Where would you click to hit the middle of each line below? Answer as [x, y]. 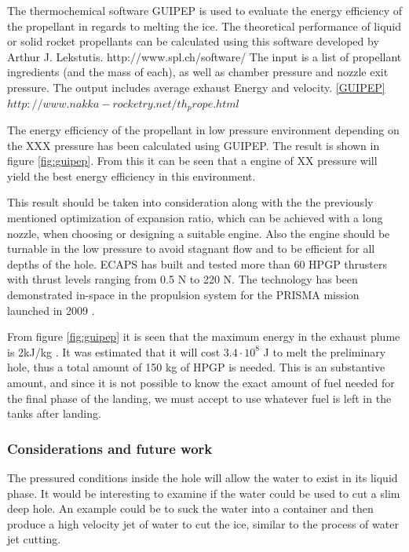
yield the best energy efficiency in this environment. [131, 175]
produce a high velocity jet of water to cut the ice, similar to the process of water [203, 523]
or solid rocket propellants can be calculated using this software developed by [193, 41]
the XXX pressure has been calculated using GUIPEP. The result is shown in [194, 145]
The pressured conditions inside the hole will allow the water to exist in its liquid [203, 477]
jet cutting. [34, 539]
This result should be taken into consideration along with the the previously [190, 202]
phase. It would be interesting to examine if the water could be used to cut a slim [204, 493]
